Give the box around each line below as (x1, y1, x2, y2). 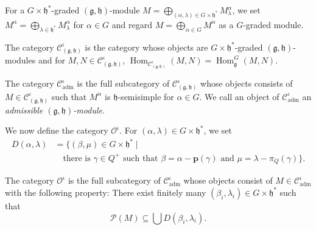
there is (63, 154, 91, 163)
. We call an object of (199, 90, 279, 102)
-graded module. (243, 18, 304, 31)
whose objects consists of (200, 77, 293, 90)
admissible (5, 103, 43, 116)
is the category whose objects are (85, 40, 208, 53)
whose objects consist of (183, 174, 273, 187)
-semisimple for (118, 90, 174, 102)
